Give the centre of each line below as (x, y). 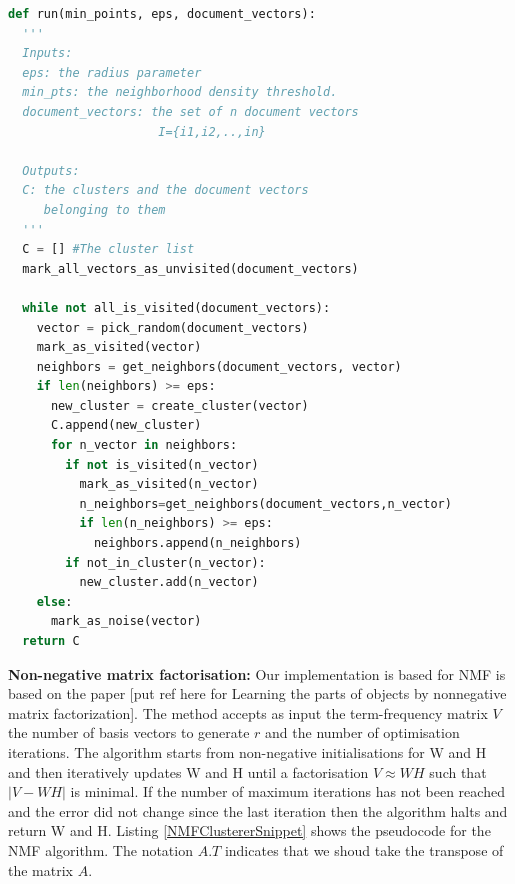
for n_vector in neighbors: (144, 445)
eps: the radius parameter (112, 72)
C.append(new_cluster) (126, 425)
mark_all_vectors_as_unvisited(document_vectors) (190, 268)
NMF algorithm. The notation (100, 849)
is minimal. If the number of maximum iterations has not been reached (287, 791)
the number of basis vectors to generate (129, 732)
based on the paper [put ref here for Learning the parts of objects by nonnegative (257, 693)
